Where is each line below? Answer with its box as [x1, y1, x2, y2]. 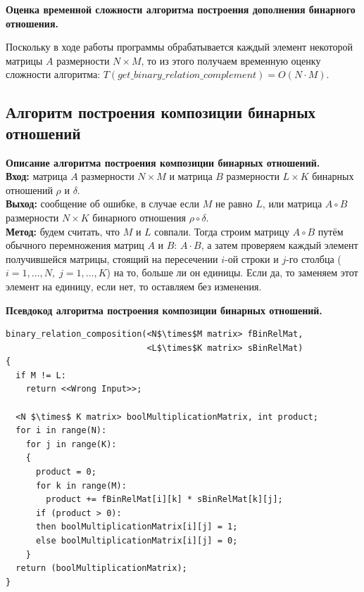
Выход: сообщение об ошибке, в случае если [6, 196, 200, 211]
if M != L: [15, 370, 66, 380]
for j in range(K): [25, 439, 117, 449]
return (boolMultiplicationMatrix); [15, 563, 187, 574]
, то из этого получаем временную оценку [141, 53, 321, 67]
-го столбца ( [286, 251, 341, 266]
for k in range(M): [35, 480, 127, 491]
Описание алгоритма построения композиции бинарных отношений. [6, 155, 320, 169]
